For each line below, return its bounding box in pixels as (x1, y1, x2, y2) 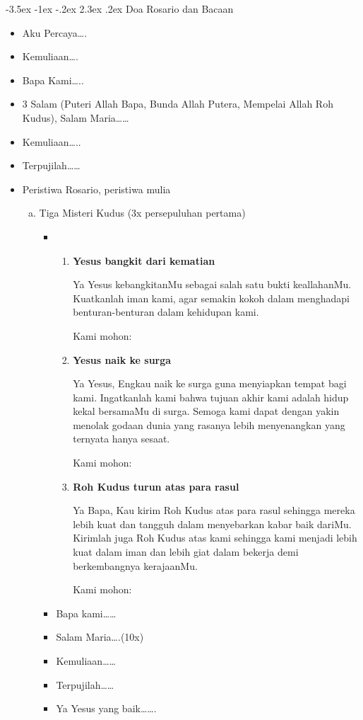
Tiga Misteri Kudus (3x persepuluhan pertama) (39, 205, 246, 220)
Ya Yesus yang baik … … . (56, 701, 157, 716)
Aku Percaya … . (22, 25, 88, 40)
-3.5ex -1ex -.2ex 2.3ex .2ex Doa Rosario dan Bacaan (6, 1, 234, 16)
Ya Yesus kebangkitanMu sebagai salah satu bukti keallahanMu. (73, 277, 352, 292)
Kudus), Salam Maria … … (22, 110, 129, 125)
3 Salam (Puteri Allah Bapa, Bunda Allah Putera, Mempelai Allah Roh (22, 96, 333, 111)
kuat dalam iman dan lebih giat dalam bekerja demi (73, 544, 299, 559)
